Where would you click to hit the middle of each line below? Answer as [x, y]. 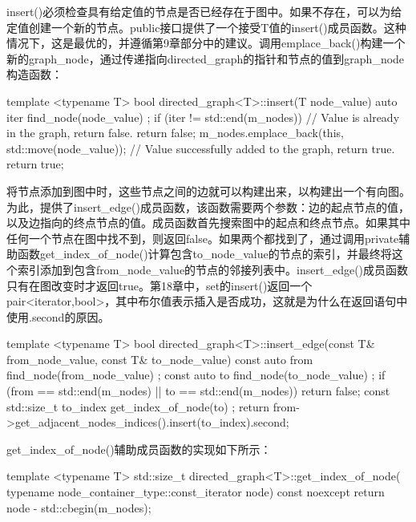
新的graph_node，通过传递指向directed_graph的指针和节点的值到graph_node [206, 58]
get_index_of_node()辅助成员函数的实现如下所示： [139, 449]
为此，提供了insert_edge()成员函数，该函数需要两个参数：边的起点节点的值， [208, 206]
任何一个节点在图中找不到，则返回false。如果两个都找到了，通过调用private [203, 238]
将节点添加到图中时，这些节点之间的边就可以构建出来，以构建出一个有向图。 [208, 190]
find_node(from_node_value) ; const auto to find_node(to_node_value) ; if [196, 375]
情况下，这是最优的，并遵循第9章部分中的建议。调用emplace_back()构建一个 [206, 43]
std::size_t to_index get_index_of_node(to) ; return [138, 406]
